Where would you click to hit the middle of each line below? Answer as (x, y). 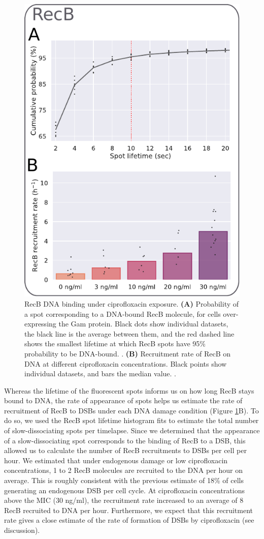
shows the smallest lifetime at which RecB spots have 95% (115, 343)
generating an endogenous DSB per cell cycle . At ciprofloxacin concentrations (124, 490)
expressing (40, 324)
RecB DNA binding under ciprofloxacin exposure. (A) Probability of (132, 303)
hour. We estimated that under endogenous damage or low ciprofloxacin (116, 460)
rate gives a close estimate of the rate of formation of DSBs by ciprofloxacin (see (129, 520)
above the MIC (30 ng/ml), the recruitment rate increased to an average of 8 (124, 500)
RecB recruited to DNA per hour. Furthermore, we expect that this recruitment (129, 510)
